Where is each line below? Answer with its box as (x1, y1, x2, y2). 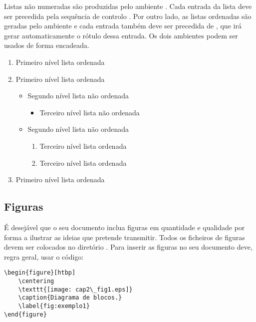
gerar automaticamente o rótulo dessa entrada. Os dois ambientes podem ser (4, 30, 238, 40)
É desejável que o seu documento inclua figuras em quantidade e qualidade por (4, 222, 245, 232)
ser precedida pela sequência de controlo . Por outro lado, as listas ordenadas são (4, 10, 252, 21)
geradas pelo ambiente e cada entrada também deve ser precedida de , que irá (4, 20, 242, 31)
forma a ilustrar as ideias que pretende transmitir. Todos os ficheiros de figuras (4, 232, 245, 242)
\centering (18, 277, 54, 285)
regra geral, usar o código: (4, 251, 84, 262)
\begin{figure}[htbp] (4, 269, 76, 277)
